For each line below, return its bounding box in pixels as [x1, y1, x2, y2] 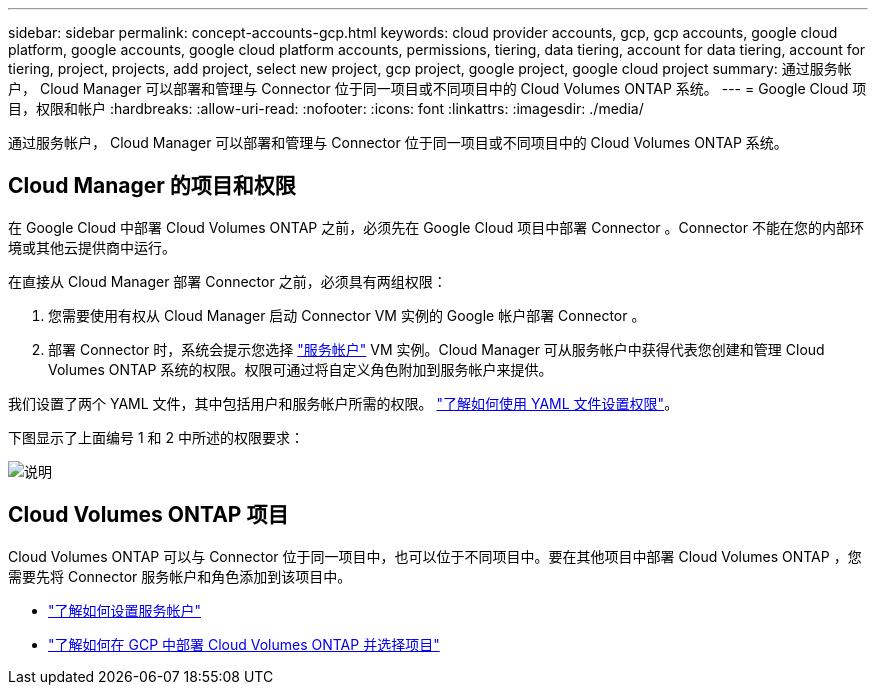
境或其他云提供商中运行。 [8, 238, 176, 256]
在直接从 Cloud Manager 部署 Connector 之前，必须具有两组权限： [8, 272, 447, 290]
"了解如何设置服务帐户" [48, 601, 202, 619]
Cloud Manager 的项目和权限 [8, 173, 296, 199]
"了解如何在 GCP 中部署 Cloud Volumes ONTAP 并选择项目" [48, 635, 440, 653]
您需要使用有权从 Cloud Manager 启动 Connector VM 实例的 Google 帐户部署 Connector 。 [48, 306, 646, 324]
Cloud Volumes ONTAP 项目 [8, 502, 289, 528]
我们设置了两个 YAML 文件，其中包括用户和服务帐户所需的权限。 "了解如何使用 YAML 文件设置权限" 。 [8, 394, 679, 412]
